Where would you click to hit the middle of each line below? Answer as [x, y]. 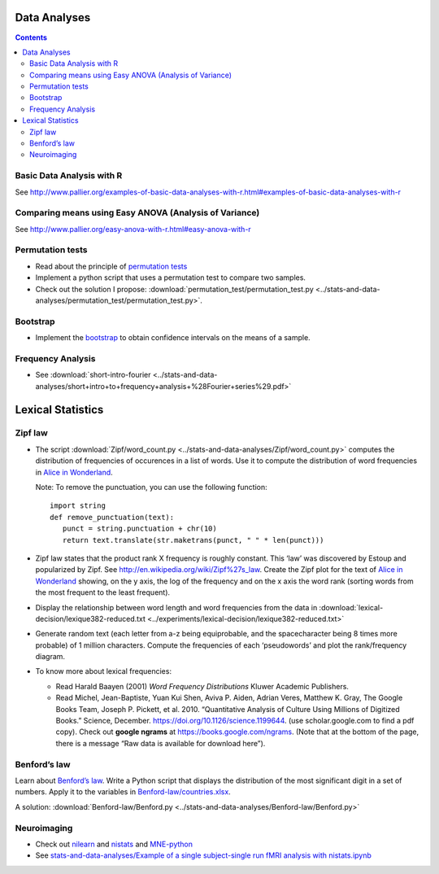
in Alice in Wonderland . [74, 472]
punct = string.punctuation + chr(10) [139, 529]
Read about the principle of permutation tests [111, 266]
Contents [31, 37]
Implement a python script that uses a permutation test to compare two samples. [171, 277]
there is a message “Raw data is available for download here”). [161, 743]
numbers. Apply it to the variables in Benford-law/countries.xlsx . [123, 792]
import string [78, 506]
